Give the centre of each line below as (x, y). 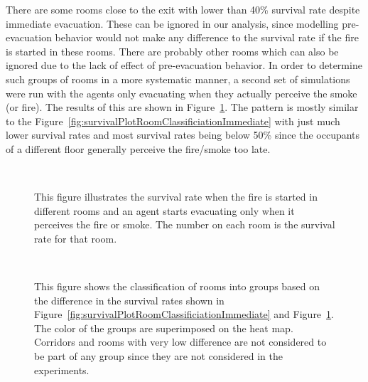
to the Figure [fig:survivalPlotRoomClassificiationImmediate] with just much (173, 121)
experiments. (62, 370)
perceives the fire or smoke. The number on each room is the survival (185, 224)
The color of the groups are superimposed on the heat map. (164, 328)
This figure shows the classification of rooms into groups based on (177, 286)
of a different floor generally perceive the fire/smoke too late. (138, 148)
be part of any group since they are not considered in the (158, 356)
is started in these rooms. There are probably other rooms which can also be (172, 51)
